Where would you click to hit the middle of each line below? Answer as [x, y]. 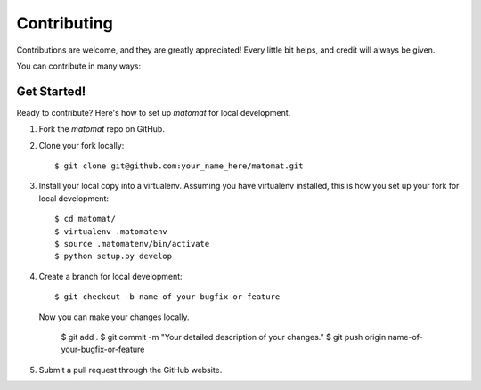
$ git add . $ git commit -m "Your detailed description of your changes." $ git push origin [224, 337]
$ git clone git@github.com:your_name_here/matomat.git [179, 166]
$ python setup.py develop [114, 256]
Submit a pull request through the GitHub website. [130, 370]
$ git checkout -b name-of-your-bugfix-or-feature [167, 297]
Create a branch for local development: [110, 276]
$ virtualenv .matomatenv [111, 231]
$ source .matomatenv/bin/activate [132, 244]
